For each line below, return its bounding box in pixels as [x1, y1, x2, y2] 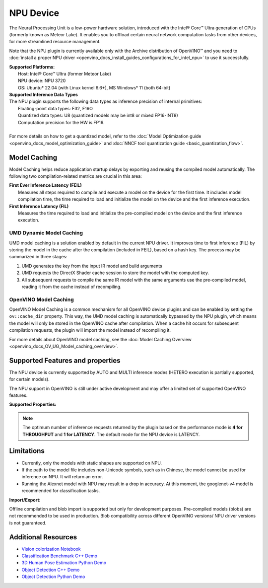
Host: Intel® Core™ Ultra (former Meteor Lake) [18, 71, 112, 76]
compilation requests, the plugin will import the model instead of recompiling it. [9, 327, 171, 333]
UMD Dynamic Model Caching [9, 229, 83, 236]
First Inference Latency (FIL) [9, 203, 69, 209]
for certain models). [9, 376, 50, 382]
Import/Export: [9, 497, 41, 503]
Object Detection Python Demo [21, 574, 85, 580]
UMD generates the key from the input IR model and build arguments [21, 263, 162, 269]
